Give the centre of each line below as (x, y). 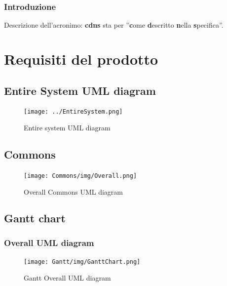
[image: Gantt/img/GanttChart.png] (82, 262)
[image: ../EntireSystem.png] (73, 112)
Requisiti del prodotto (81, 59)
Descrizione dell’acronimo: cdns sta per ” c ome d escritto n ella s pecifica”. (114, 25)
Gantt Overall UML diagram (67, 277)
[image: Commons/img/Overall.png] (80, 176)
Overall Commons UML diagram (74, 191)
